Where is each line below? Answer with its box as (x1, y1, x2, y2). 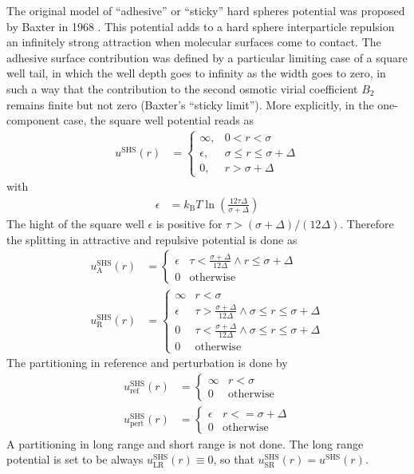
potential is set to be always (6, 451, 144, 468)
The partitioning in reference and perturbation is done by (6, 354, 288, 371)
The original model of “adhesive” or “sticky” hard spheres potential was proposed (6, 2, 405, 18)
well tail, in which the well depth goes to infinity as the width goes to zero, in (6, 65, 386, 81)
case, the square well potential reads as (63, 112, 254, 128)
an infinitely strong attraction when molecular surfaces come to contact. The (6, 34, 381, 50)
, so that (213, 451, 254, 468)
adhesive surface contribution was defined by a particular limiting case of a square (6, 49, 408, 65)
